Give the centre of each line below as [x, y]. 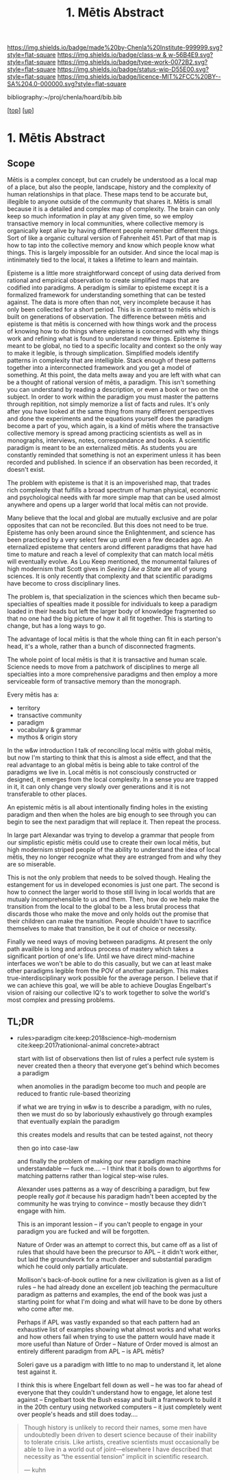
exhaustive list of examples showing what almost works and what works [119, 1329]
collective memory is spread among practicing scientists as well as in [105, 434]
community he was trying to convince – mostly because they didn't [112, 1204]
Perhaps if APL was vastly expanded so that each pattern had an [108, 1322]
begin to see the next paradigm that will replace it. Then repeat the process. [114, 822]
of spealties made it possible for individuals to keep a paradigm [128, 604]
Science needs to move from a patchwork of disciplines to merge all [103, 667]
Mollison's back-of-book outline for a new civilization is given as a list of [119, 1280]
